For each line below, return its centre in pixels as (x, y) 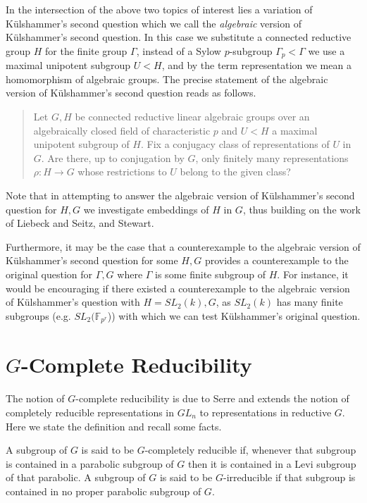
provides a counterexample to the (276, 260)
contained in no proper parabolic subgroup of (104, 491)
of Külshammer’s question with (73, 302)
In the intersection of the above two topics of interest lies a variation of (159, 9)
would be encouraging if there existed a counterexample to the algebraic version (178, 288)
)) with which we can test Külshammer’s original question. (234, 315)
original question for (49, 274)
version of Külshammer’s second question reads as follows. (131, 93)
